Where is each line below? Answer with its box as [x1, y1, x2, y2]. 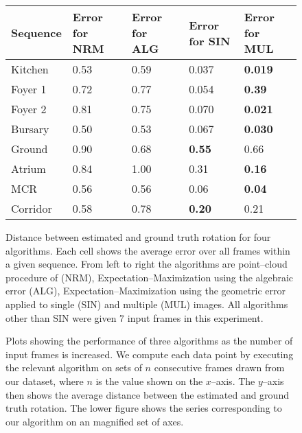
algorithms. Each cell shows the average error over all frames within [5, 243, 290, 257]
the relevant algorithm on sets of [5, 360, 142, 375]
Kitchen [11, 61, 49, 77]
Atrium [11, 161, 46, 176]
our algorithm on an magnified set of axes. [5, 414, 184, 428]
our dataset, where [5, 373, 84, 388]
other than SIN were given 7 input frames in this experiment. [5, 310, 264, 325]
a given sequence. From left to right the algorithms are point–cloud [5, 257, 288, 271]
